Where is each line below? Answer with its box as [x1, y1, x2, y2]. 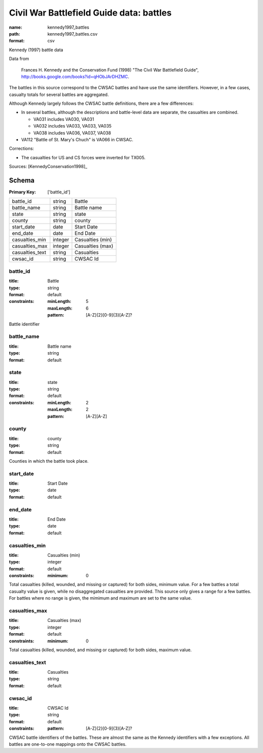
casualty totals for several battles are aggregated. [9, 92, 109, 97]
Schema [9, 176, 35, 185]
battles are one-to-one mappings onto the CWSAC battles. [9, 741, 127, 747]
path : [9, 31, 20, 37]
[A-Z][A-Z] [86, 413, 107, 419]
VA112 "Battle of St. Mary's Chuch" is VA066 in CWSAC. [21, 137, 133, 143]
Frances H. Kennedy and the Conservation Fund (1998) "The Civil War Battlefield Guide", [21, 67, 199, 73]
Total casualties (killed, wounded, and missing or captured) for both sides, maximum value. [9, 647, 192, 653]
